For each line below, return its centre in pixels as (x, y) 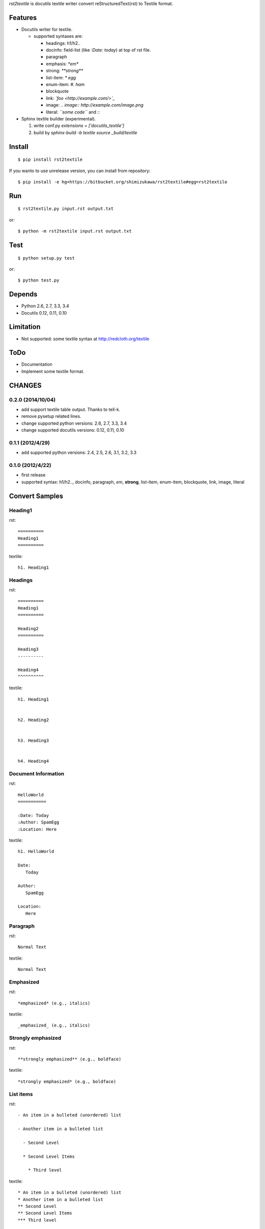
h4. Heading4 (33, 761)
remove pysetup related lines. (51, 416)
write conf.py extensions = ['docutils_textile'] (79, 126)
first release (34, 475)
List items (21, 1094)
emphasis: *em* (62, 63)
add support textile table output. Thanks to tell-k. (71, 409)
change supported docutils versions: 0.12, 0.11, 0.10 (73, 430)
